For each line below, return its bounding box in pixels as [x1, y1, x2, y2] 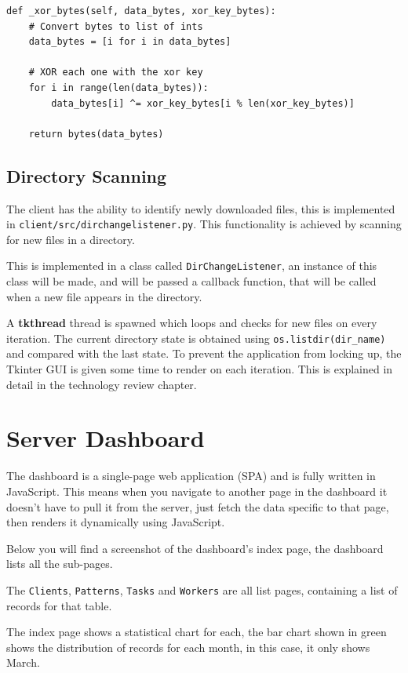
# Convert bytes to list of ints [28, 20, 203, 32]
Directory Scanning [6, 163, 167, 187]
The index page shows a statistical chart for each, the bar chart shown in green [6, 624, 387, 640]
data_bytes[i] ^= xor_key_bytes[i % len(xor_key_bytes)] [51, 97, 355, 109]
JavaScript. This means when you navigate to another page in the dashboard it [6, 482, 388, 499]
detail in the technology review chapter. [6, 376, 197, 392]
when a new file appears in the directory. [6, 288, 202, 304]
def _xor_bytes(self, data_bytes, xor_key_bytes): [6, 5, 276, 16]
